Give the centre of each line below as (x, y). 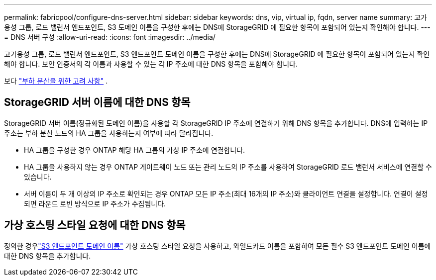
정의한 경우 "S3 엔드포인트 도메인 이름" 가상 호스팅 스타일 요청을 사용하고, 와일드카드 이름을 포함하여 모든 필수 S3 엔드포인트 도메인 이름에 (218, 246)
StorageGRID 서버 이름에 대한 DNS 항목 (97, 102)
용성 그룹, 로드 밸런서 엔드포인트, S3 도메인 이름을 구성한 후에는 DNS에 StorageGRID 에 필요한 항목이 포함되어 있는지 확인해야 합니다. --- (217, 27)
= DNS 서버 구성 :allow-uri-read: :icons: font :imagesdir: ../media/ (110, 37)
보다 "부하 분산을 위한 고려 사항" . (56, 81)
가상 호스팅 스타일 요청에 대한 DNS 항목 (95, 225)
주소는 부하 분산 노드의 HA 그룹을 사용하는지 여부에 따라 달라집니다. (109, 133)
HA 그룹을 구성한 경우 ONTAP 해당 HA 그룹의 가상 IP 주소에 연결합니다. (135, 150)
